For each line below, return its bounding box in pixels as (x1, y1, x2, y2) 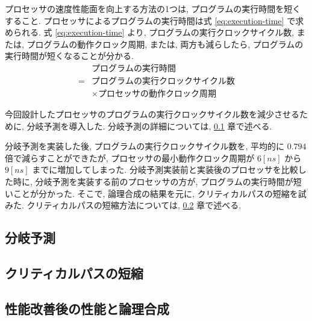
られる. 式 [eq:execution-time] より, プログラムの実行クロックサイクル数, (13, 26, 295, 39)
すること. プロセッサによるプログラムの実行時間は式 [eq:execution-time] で (5, 14, 296, 26)
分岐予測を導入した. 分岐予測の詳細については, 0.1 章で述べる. (27, 119, 272, 132)
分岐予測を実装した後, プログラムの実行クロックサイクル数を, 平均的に (5, 140, 284, 152)
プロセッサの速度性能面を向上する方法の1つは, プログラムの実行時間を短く (5, 2, 301, 14)
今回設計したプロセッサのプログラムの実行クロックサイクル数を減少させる (5, 108, 299, 120)
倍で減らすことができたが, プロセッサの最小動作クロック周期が (5, 151, 255, 164)
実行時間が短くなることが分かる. (5, 49, 134, 62)
